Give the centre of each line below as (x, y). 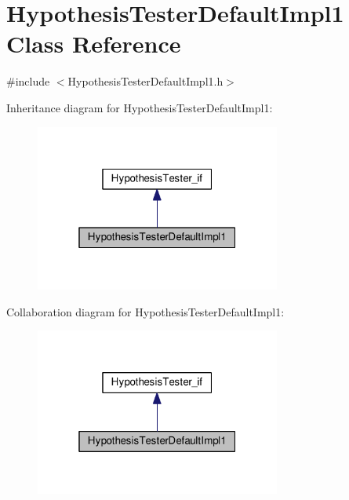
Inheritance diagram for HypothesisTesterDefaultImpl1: (140, 107)
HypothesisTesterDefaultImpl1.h (145, 81)
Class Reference (94, 44)
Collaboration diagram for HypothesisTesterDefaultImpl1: (145, 311)
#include (28, 81)
